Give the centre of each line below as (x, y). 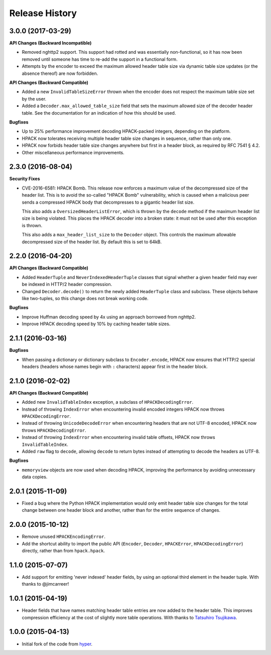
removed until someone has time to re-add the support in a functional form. (100, 59)
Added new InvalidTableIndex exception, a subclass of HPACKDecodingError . (108, 402)
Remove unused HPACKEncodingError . (63, 537)
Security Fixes (25, 179)
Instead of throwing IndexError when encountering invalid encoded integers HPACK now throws (123, 409)
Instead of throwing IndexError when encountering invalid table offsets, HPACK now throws (118, 437)
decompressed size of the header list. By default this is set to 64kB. (92, 242)
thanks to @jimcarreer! (45, 584)
